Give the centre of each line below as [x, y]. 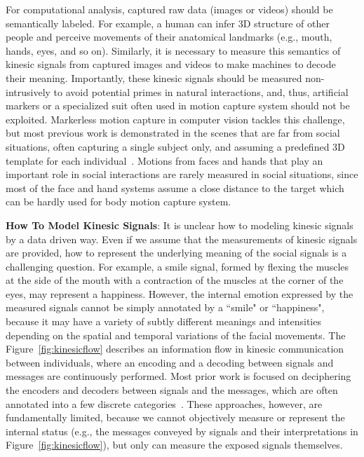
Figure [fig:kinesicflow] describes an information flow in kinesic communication [175, 349]
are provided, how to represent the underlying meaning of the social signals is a [176, 253]
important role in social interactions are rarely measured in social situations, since [182, 174]
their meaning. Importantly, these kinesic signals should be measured [154, 77]
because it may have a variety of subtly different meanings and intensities [163, 321]
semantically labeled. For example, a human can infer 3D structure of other [168, 23]
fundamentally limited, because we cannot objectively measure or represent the [175, 417]
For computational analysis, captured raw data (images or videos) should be [169, 9]
